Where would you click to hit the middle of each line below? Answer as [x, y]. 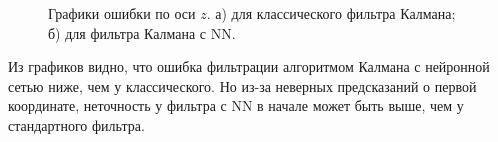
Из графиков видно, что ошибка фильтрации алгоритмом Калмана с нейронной [249, 66]
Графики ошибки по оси [122, 13]
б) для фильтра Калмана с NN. [142, 32]
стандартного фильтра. [76, 124]
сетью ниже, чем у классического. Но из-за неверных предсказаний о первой [242, 85]
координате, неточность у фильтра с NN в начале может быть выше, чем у [236, 105]
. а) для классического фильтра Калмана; [331, 13]
